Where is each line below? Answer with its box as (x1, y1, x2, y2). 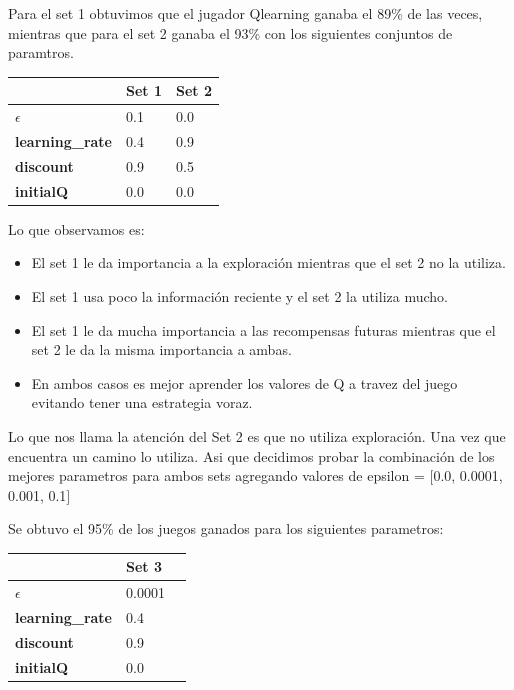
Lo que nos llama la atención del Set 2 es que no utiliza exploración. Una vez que (8, 425, 506, 446)
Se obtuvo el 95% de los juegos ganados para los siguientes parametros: (8, 518, 444, 539)
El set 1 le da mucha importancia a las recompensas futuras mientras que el (31, 319, 496, 340)
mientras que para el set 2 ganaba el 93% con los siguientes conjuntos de (8, 22, 453, 43)
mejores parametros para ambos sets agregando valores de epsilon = (8, 465, 425, 486)
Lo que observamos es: (8, 218, 145, 239)
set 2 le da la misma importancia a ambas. (31, 339, 292, 360)
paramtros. (8, 42, 74, 63)
